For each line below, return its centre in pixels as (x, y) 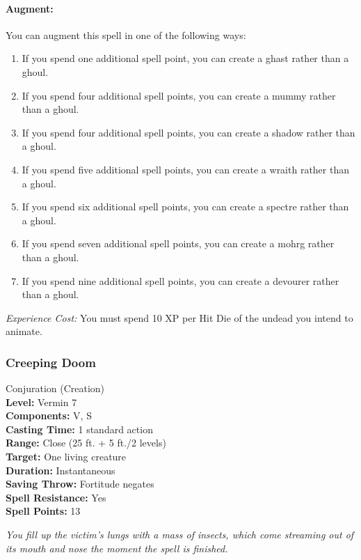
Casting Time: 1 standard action (79, 429)
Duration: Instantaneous (61, 470)
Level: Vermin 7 (41, 402)
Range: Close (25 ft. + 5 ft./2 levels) (86, 443)
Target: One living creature (66, 457)
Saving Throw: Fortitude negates (80, 484)
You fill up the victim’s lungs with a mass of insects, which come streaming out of (180, 535)
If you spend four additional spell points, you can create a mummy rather (179, 95)
